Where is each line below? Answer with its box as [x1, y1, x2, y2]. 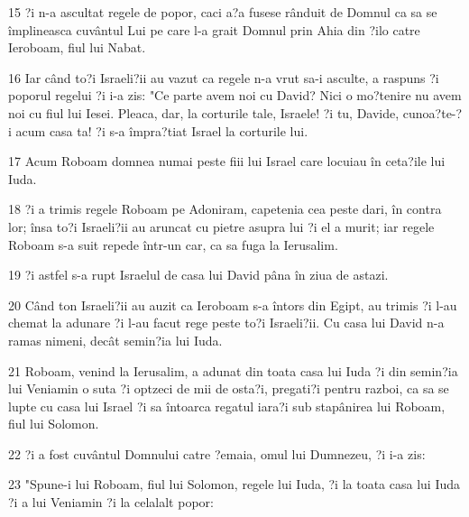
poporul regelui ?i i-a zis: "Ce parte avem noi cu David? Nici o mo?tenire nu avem [8, 86, 462, 105]
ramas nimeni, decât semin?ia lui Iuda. [8, 330, 223, 349]
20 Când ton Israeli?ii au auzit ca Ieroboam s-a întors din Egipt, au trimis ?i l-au [8, 295, 457, 314]
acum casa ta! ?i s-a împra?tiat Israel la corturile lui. [15, 121, 308, 140]
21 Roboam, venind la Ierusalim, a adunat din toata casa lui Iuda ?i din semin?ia [8, 361, 458, 380]
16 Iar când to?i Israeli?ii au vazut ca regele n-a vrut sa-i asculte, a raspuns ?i [8, 68, 439, 87]
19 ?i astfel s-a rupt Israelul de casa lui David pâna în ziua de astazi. [8, 265, 389, 284]
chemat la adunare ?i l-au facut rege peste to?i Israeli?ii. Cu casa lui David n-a [8, 313, 445, 332]
